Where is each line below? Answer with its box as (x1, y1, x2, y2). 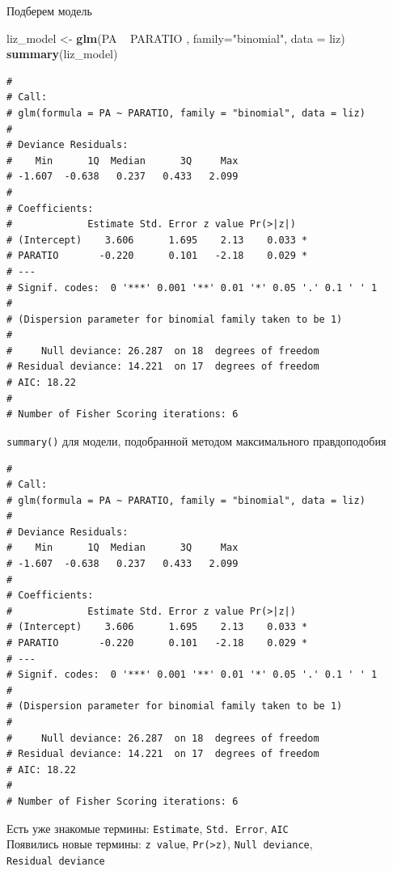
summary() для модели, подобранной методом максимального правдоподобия (6, 432, 387, 449)
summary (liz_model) (6, 45, 118, 62)
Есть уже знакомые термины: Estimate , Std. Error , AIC (6, 819, 289, 836)
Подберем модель (6, 2, 92, 19)
